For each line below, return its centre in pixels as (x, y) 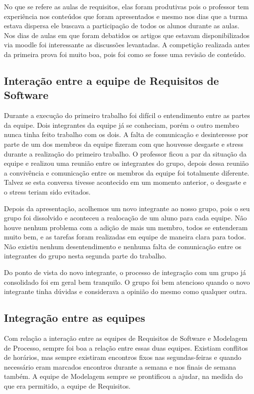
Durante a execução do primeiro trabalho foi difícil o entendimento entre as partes (127, 115)
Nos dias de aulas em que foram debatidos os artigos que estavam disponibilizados (127, 35)
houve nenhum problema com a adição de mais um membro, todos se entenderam (126, 227)
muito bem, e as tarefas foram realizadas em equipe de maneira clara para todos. (125, 237)
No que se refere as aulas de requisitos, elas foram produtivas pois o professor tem (127, 6)
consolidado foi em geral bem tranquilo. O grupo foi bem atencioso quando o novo (127, 282)
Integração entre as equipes (74, 318)
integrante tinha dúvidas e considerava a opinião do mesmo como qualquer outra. (126, 291)
